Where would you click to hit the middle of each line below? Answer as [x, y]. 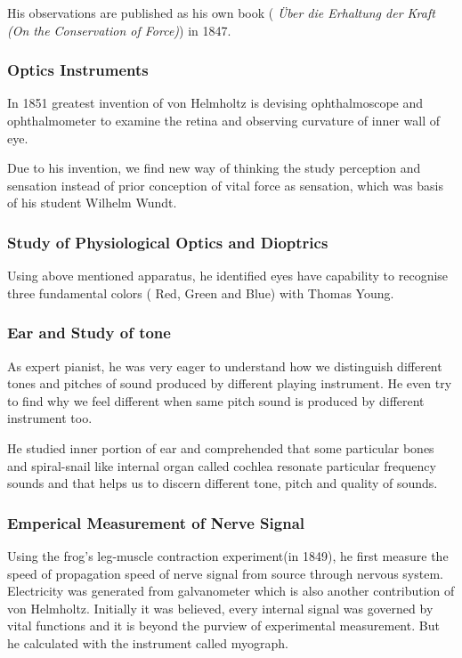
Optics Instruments [78, 70]
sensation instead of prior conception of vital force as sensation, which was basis [226, 185]
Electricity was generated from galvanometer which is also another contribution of [231, 591]
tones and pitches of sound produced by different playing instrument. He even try [230, 383]
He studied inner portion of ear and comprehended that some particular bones [221, 447]
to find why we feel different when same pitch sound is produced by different [216, 400]
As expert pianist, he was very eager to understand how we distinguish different [225, 366]
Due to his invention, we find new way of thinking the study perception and [214, 168]
